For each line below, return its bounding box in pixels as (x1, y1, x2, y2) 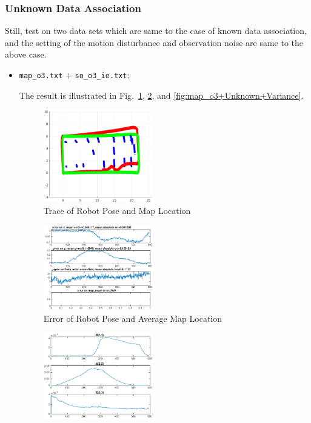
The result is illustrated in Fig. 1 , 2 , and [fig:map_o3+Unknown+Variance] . (19, 88, 304, 101)
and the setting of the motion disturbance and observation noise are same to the (5, 36, 304, 48)
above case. (5, 48, 47, 61)
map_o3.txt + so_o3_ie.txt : (19, 68, 130, 81)
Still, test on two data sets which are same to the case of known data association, (5, 24, 307, 37)
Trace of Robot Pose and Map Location (43, 204, 191, 217)
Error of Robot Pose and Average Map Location (43, 311, 222, 324)
